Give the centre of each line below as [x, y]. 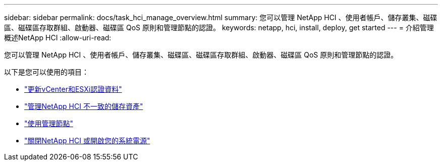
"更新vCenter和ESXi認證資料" [73, 89]
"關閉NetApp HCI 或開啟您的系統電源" [87, 141]
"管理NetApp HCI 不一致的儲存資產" [84, 106]
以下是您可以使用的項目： [46, 72]
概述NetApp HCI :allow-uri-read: [58, 38]
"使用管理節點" [49, 123]
